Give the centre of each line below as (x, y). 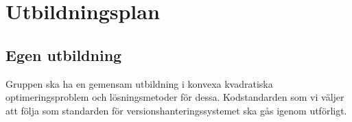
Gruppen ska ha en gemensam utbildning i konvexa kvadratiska (139, 83)
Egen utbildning (64, 54)
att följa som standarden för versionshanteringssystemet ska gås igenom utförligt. (176, 110)
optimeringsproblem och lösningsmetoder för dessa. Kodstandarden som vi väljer (175, 97)
